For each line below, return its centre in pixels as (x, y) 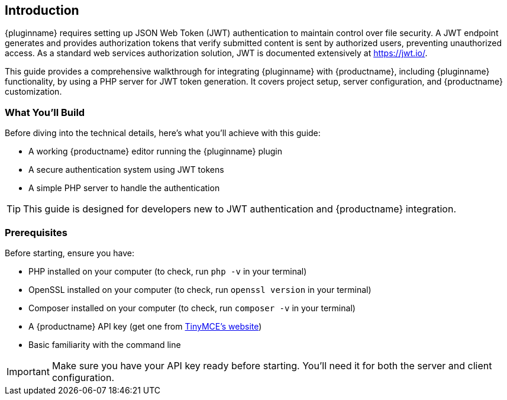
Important (28, 371)
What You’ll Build (45, 112)
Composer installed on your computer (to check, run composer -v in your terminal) (192, 308)
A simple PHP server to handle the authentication (124, 188)
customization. (33, 92)
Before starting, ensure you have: (70, 253)
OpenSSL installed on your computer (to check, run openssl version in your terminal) (200, 289)
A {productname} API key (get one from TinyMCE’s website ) (145, 326)
